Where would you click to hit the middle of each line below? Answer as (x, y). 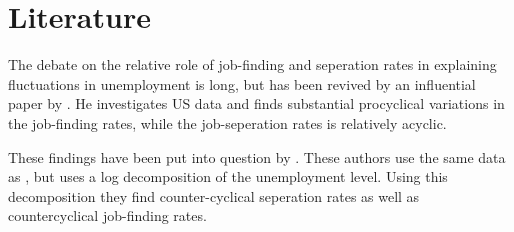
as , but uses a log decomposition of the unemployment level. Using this (228, 176)
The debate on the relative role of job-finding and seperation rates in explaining (252, 64)
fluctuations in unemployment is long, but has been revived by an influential (242, 83)
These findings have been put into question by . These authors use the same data (257, 156)
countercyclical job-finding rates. (107, 215)
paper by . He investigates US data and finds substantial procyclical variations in (256, 103)
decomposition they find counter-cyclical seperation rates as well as (214, 195)
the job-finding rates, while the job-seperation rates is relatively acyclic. (227, 122)
